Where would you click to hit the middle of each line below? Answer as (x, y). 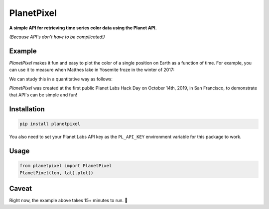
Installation (27, 109)
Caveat (21, 189)
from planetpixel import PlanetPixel (66, 166)
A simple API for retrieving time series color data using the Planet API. (83, 28)
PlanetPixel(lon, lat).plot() (57, 173)
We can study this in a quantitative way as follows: (61, 79)
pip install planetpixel (50, 124)
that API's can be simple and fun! (43, 95)
